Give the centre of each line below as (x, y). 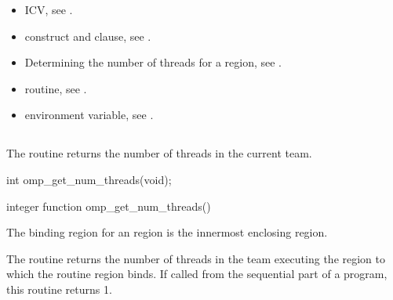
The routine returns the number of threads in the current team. (159, 153)
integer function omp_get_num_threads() (109, 206)
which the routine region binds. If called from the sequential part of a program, (197, 274)
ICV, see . (49, 9)
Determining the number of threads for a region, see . (153, 62)
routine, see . (56, 88)
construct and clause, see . (88, 36)
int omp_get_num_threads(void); (89, 179)
